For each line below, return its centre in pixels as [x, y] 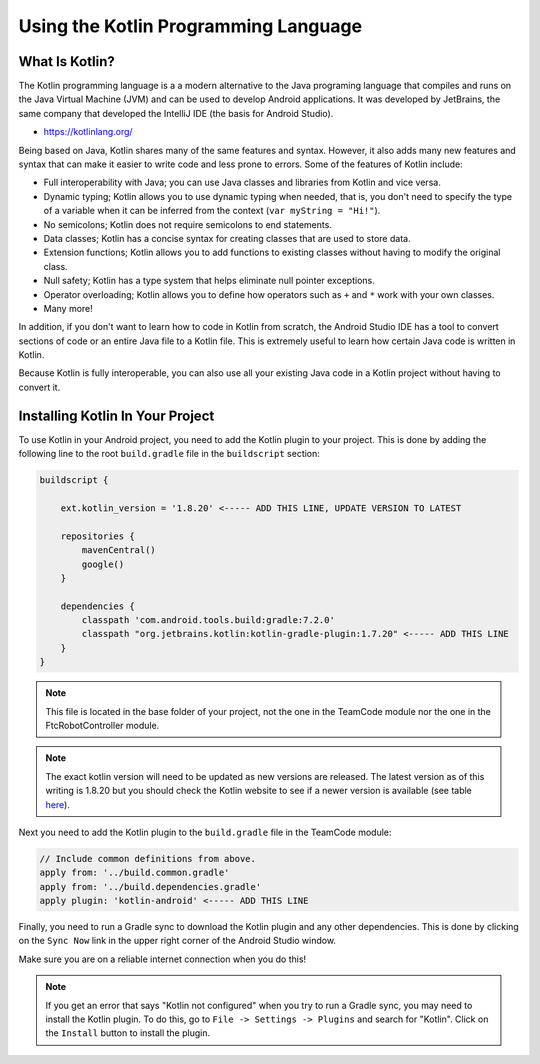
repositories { [97, 536]
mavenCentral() [119, 550]
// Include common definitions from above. [148, 858]
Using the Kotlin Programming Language [190, 26]
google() [103, 564]
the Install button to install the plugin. [127, 1033]
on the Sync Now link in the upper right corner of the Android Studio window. [177, 941]
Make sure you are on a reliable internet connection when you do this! [162, 959]
